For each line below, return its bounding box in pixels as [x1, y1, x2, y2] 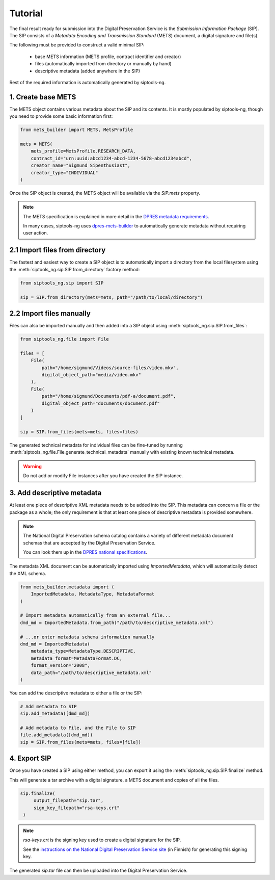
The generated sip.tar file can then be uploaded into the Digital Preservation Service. [9, 867, 188, 874]
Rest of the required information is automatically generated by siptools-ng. [9, 79, 166, 85]
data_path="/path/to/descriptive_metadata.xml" [31, 669, 152, 676]
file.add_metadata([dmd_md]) [20, 732, 93, 738]
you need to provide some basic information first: [9, 113, 113, 119]
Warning [23, 463, 42, 469]
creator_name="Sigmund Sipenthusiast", [31, 163, 131, 168]
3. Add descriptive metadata [9, 488, 102, 497]
